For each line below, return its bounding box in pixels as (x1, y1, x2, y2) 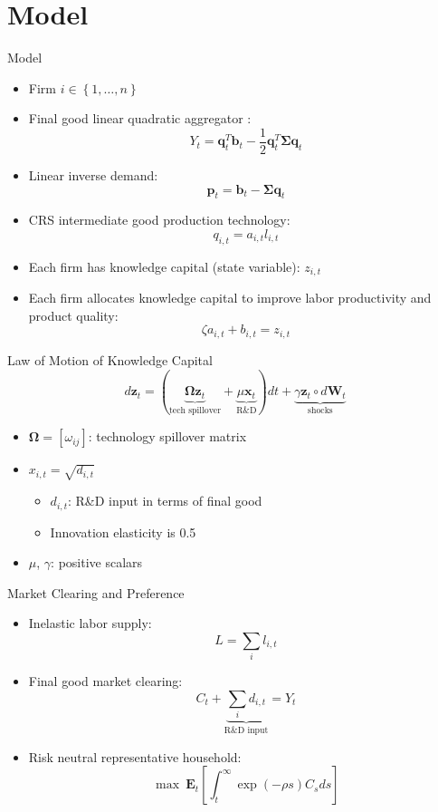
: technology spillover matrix (88, 427, 247, 446)
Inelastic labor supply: (28, 614, 152, 633)
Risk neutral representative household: (28, 747, 242, 766)
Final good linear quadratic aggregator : (28, 109, 252, 128)
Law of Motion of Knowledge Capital (7, 350, 213, 369)
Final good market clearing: (28, 672, 183, 691)
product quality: (28, 305, 119, 324)
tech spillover (169, 405, 221, 415)
